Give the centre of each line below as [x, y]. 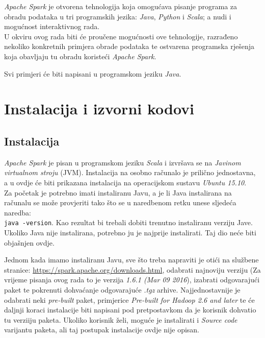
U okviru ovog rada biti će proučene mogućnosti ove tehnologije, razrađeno [121, 36]
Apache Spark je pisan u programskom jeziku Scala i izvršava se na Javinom [123, 162]
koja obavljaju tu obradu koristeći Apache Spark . [80, 56]
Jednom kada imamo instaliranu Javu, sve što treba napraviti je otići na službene [131, 260]
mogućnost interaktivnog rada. [52, 26]
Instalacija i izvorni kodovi [99, 108]
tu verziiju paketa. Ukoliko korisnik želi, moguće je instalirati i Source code [121, 319]
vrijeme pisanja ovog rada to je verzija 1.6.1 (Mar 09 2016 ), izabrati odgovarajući [132, 280]
